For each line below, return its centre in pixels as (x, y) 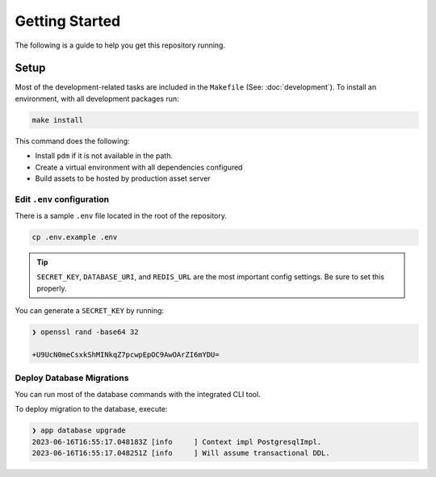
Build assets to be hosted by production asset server (123, 178)
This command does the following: (72, 140)
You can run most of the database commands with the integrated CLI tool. (138, 394)
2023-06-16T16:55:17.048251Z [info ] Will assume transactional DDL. (181, 453)
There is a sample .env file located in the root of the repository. (121, 216)
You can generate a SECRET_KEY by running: (90, 311)
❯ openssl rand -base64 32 (85, 332)
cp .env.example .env (75, 237)
